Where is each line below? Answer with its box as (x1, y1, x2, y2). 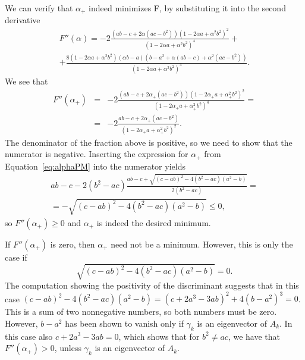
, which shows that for (118, 330, 200, 342)
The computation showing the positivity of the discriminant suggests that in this (5, 279, 299, 292)
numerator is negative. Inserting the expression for (5, 148, 188, 160)
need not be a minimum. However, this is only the (111, 237, 293, 250)
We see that (5, 75, 48, 87)
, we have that (228, 330, 280, 342)
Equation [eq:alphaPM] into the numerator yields (5, 159, 185, 172)
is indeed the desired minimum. (96, 216, 211, 228)
